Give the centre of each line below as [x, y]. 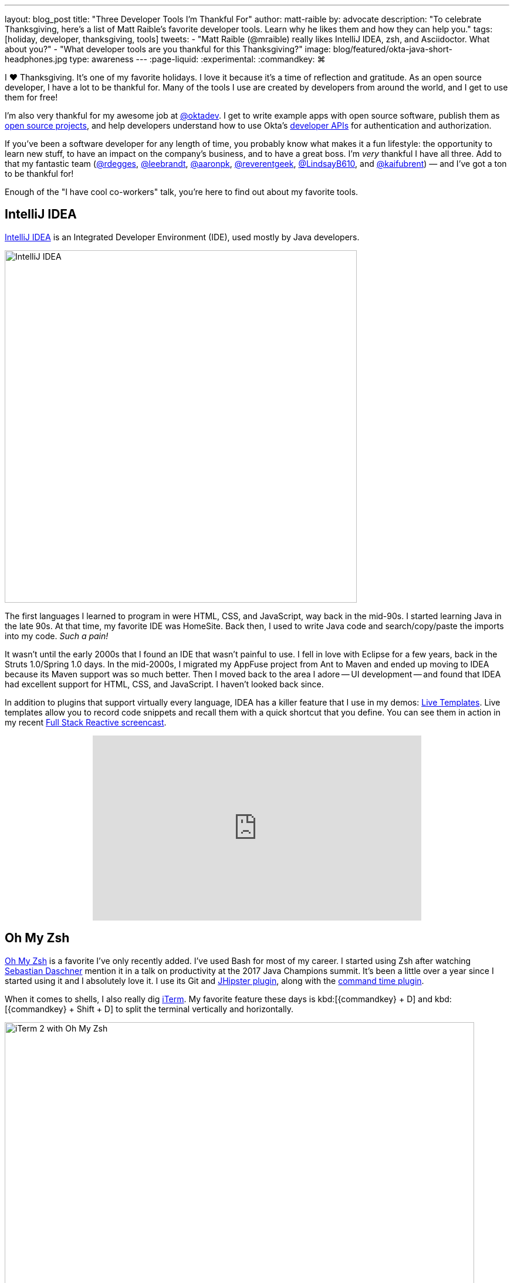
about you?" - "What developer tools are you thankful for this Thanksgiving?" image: [168, 49]
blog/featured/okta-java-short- [393, 49]
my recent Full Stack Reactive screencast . [86, 722]
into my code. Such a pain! [57, 636]
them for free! [31, 97]
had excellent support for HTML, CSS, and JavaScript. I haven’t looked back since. [164, 684]
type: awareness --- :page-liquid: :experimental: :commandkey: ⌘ [197, 59]
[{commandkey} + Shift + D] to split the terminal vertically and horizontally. [149, 1009]
